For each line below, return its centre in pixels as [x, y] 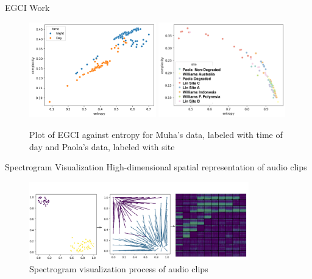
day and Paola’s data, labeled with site [102, 146]
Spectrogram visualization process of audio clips [119, 268]
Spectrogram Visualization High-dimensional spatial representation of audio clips [156, 167]
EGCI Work [27, 7]
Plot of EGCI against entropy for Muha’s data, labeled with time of [156, 134]
